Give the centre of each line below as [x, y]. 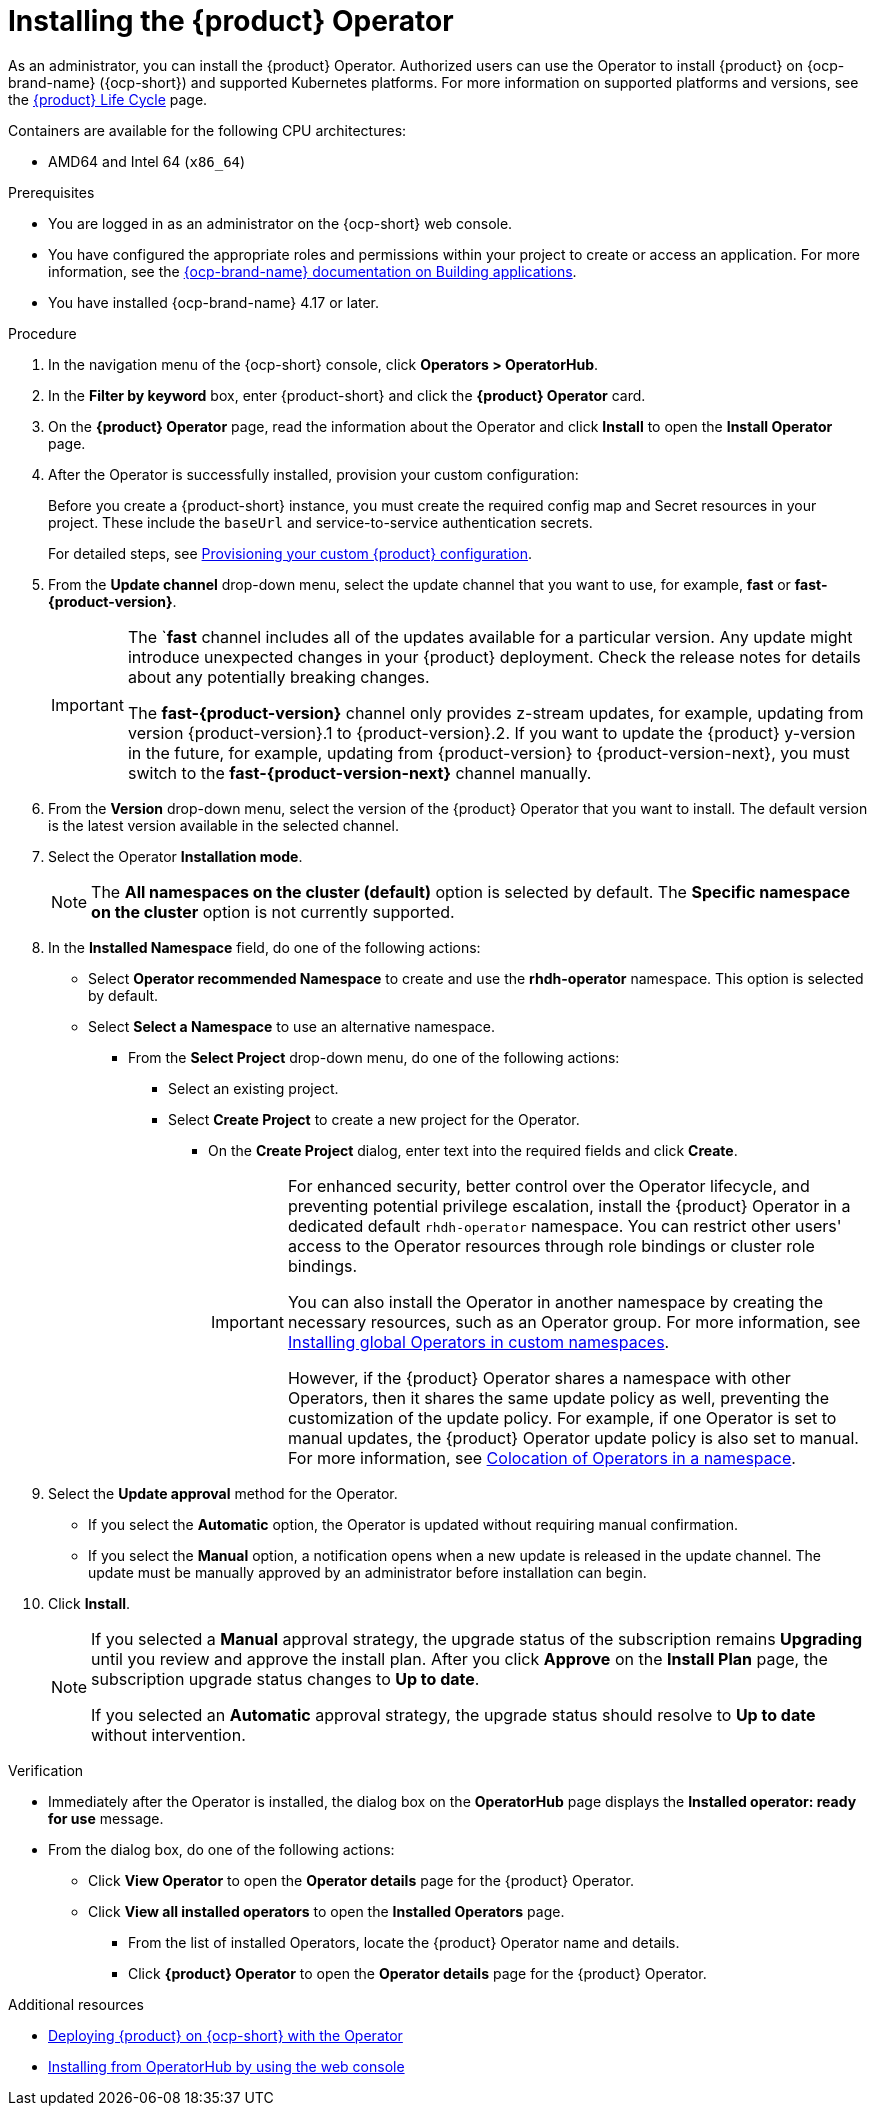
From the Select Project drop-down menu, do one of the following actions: [374, 1057]
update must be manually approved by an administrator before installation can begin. [367, 1572]
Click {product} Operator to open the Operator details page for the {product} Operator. [417, 1973]
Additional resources [76, 2004]
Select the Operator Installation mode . [175, 856]
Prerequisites [51, 192]
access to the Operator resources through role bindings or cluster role [551, 1245]
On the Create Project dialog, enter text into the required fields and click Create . [473, 1150]
